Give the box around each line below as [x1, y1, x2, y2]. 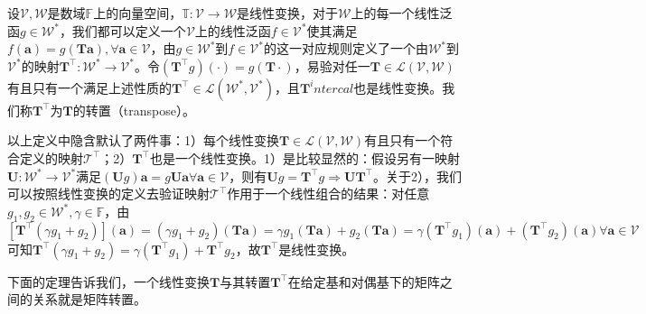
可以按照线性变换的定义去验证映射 [7, 184, 210, 203]
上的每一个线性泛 [351, 4, 453, 22]
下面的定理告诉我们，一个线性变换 [7, 272, 210, 291]
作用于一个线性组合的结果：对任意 [227, 184, 430, 203]
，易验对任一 [294, 56, 370, 75]
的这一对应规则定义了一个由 [263, 39, 428, 58]
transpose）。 [123, 100, 195, 119]
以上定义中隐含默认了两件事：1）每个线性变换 [7, 131, 279, 150]
